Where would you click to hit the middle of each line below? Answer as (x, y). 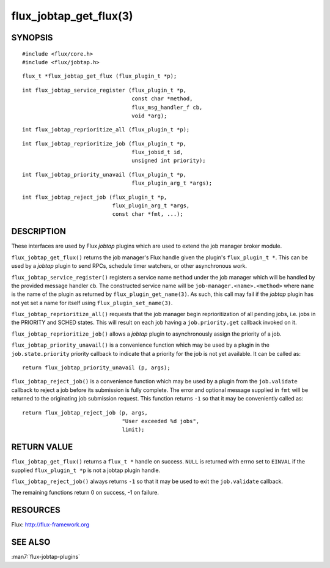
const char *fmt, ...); (148, 214)
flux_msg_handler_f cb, (167, 107)
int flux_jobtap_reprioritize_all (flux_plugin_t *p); (106, 130)
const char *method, (162, 99)
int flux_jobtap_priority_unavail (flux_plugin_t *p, (104, 175)
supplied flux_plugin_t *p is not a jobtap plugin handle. (86, 470)
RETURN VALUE (42, 447)
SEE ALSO (31, 542)
